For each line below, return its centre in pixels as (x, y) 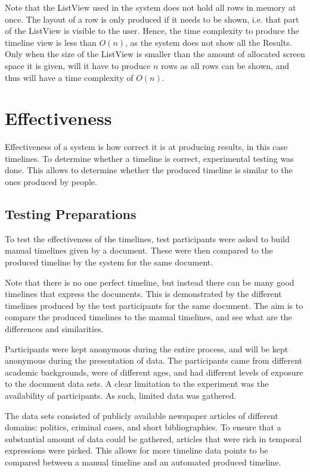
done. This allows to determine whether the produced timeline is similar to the (149, 170)
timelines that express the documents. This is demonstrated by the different (143, 294)
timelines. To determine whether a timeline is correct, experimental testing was (149, 158)
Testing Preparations (71, 214)
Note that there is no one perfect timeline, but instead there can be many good (150, 282)
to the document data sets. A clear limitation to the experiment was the (137, 384)
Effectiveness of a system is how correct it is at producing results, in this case (146, 147)
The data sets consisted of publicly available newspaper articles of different (142, 415)
